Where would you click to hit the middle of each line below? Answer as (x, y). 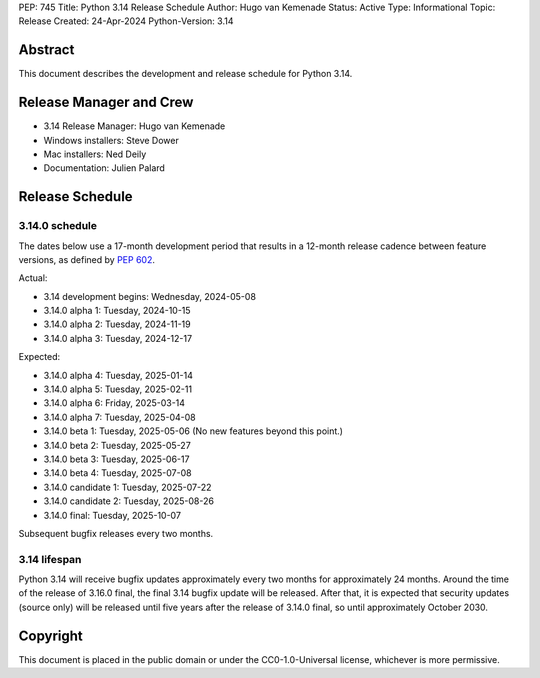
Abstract (46, 50)
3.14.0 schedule (58, 226)
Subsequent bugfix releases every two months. (116, 533)
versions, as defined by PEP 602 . (86, 259)
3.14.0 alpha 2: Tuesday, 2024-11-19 (117, 324)
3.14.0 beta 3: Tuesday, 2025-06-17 (116, 459)
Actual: (33, 278)
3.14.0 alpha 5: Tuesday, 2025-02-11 (118, 389)
